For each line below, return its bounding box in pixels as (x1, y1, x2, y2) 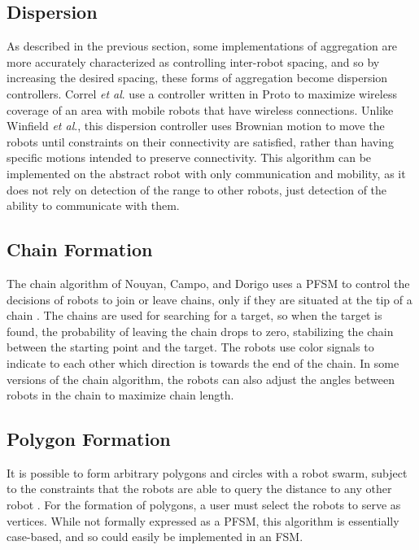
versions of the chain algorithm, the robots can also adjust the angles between (7, 370, 395, 387)
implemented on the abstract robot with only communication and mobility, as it (7, 164, 406, 181)
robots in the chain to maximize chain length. (7, 386, 234, 404)
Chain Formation (7, 237, 153, 262)
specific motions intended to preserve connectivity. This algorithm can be (7, 149, 372, 166)
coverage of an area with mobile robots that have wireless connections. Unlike (7, 101, 394, 118)
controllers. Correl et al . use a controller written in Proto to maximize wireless (7, 85, 397, 102)
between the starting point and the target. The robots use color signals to (7, 338, 374, 356)
